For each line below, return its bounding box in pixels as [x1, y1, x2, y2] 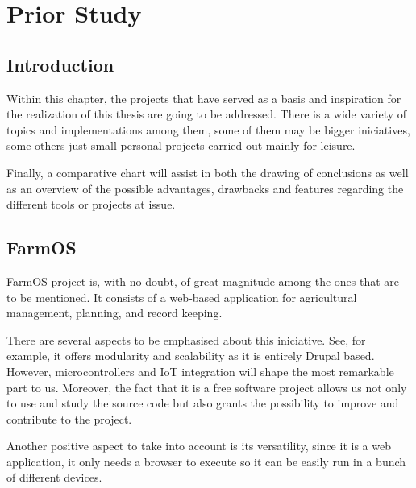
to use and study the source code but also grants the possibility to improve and [6, 395, 399, 411]
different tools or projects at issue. [6, 196, 176, 213]
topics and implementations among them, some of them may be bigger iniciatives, [6, 121, 410, 138]
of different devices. [6, 469, 102, 486]
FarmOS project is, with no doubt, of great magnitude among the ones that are [6, 272, 400, 289]
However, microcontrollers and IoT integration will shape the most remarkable [6, 362, 394, 379]
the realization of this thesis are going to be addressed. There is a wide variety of [6, 105, 407, 122]
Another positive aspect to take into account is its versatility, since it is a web [6, 437, 391, 454]
